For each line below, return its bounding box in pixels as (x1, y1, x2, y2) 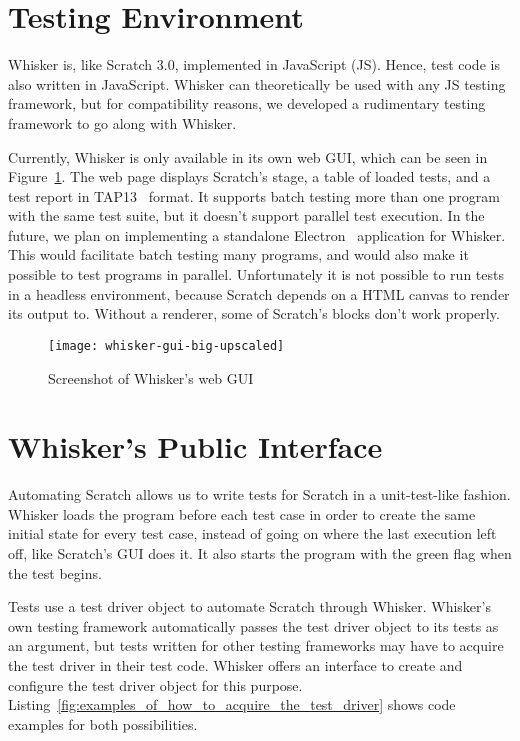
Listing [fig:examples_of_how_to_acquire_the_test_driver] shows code (8, 694, 456, 715)
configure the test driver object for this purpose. (8, 674, 303, 695)
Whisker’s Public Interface (8, 426, 383, 467)
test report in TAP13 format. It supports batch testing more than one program (8, 185, 500, 206)
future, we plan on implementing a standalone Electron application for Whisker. (8, 224, 506, 245)
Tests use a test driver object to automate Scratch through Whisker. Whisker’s (8, 596, 491, 617)
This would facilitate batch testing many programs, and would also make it (8, 244, 469, 265)
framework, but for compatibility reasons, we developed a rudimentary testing (8, 93, 486, 114)
